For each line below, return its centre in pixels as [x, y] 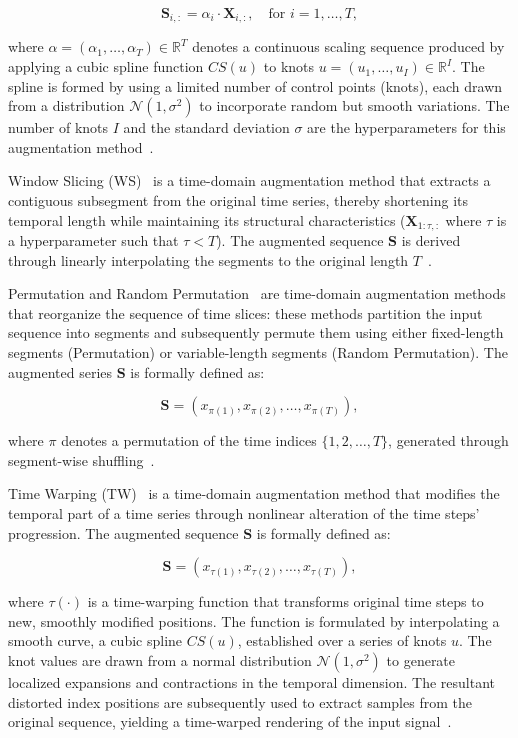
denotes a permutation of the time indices [189, 440]
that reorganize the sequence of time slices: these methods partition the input [245, 312]
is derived [431, 240]
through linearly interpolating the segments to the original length [208, 259]
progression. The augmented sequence [123, 532]
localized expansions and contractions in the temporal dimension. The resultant [252, 681]
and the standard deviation [206, 127]
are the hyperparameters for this [406, 127]
